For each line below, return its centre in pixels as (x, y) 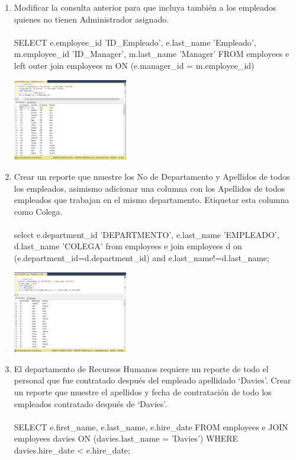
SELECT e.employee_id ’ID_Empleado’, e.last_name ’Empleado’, (135, 42)
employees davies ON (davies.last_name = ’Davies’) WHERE (126, 438)
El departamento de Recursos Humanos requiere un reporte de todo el (141, 368)
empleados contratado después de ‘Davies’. (91, 403)
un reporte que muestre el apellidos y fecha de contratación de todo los (143, 391)
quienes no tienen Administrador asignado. (91, 19)
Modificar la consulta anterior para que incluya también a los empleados (145, 7)
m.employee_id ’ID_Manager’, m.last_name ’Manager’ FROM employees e (152, 54)
